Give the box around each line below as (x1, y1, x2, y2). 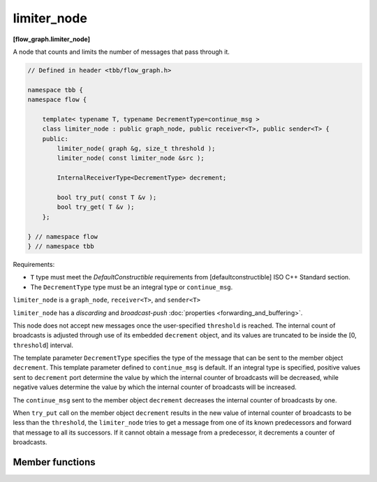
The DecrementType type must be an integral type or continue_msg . (30, 283, 233, 291)
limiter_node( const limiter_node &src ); (57, 154, 205, 162)
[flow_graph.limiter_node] (13, 35, 91, 43)
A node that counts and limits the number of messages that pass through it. (13, 48, 230, 56)
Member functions (13, 456, 96, 468)
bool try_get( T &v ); (57, 203, 135, 211)
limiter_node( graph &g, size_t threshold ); (57, 145, 216, 153)
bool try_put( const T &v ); (57, 193, 157, 201)
